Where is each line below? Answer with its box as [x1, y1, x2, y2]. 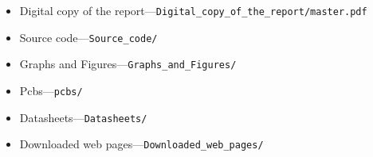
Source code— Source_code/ [19, 29, 158, 45]
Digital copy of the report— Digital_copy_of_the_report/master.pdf [19, 2, 367, 18]
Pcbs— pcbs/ [19, 82, 83, 98]
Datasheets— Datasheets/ [19, 109, 147, 125]
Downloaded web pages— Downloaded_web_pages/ [19, 136, 264, 152]
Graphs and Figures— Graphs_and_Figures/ [19, 56, 237, 72]
